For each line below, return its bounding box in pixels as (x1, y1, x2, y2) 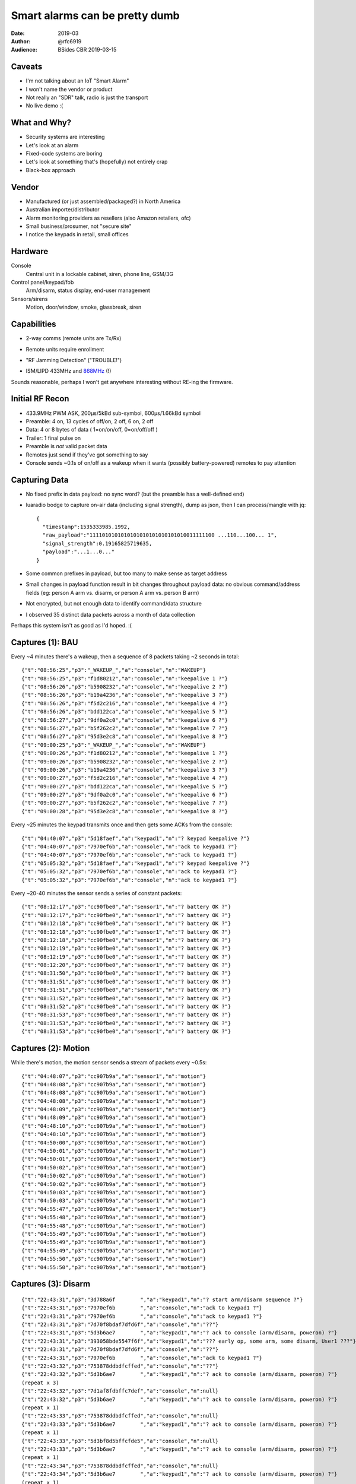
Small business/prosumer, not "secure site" (26, 223, 132, 230)
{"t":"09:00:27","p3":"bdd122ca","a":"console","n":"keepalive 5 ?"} (21, 783, 228, 789)
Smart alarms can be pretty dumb (11, 9, 180, 22)
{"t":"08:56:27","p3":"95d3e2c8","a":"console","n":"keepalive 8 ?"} (21, 733, 228, 740)
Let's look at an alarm (26, 141, 79, 148)
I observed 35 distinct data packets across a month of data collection (26, 611, 195, 618)
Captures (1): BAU (11, 637, 78, 647)
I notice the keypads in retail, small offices (26, 231, 129, 238)
